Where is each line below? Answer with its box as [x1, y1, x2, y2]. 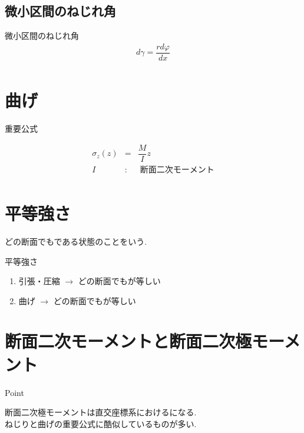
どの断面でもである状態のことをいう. [5, 235, 147, 247]
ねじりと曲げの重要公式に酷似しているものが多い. [5, 417, 197, 429]
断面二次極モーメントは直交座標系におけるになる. [5, 406, 197, 418]
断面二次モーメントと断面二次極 [5, 329, 252, 353]
